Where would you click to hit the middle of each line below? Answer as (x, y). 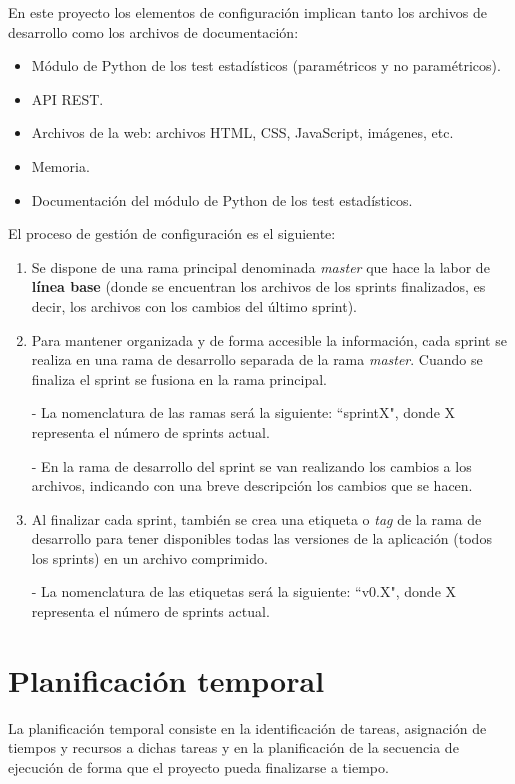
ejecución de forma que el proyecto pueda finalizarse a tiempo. (198, 766)
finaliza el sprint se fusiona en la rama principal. (179, 378)
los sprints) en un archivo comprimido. (149, 557)
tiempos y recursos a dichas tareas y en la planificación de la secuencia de (233, 747)
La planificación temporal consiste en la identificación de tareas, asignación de (247, 727)
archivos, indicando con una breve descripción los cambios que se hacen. (252, 485)
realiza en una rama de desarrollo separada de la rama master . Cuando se (257, 359)
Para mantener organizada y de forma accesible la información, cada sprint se (269, 339)
